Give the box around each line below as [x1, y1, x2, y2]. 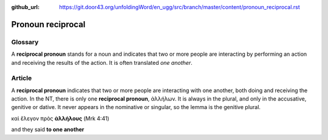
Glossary [11, 38, 39, 46]
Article [11, 74, 32, 82]
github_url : [11, 4, 39, 10]
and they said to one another [11, 126, 84, 133]
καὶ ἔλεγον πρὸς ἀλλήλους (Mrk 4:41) [11, 115, 109, 122]
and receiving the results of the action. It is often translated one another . [11, 59, 193, 66]
